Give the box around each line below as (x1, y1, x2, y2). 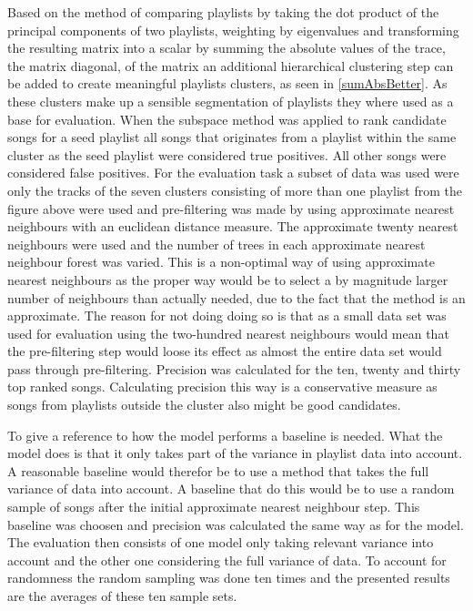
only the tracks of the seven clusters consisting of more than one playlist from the (7, 180, 462, 199)
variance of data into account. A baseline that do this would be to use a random (7, 479, 455, 498)
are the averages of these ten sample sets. (7, 586, 237, 605)
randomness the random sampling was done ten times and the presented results (7, 568, 450, 587)
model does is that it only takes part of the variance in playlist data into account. (7, 443, 463, 463)
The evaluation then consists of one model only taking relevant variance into (7, 533, 434, 552)
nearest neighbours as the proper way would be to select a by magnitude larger (7, 270, 448, 289)
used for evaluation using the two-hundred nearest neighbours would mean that (7, 323, 449, 342)
